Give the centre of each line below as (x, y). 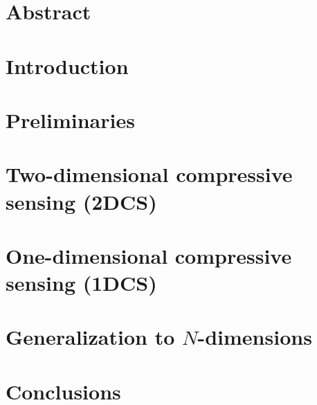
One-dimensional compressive (149, 255)
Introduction (67, 65)
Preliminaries (70, 119)
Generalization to (90, 337)
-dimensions (255, 337)
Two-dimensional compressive (149, 174)
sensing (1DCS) (81, 283)
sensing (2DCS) (81, 201)
